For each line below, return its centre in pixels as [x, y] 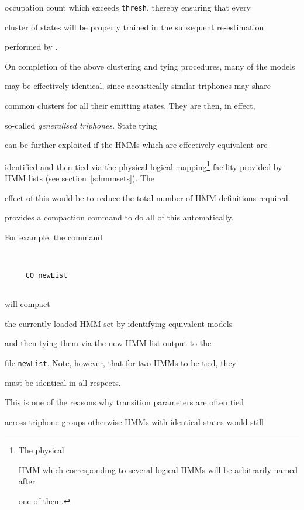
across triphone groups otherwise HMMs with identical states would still [134, 421]
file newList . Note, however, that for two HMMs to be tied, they [120, 362]
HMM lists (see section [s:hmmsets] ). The [80, 178]
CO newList [46, 275]
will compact [27, 304]
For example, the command [54, 237]
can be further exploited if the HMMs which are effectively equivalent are [136, 145]
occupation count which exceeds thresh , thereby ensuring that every [128, 7]
